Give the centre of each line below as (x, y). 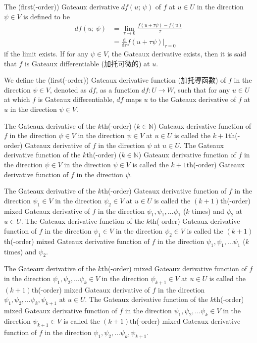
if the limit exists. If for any (46, 54)
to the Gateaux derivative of (193, 99)
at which (17, 99)
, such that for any (202, 89)
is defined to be (47, 16)
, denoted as (68, 89)
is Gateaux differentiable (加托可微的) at (87, 63)
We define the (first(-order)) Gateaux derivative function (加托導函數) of (115, 80)
